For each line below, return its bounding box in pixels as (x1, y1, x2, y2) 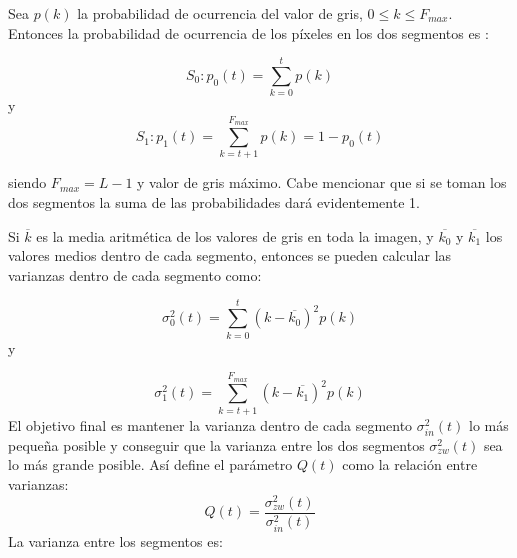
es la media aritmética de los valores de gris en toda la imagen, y (36, 225, 434, 246)
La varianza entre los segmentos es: (8, 530, 223, 551)
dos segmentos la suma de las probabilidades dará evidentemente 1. (8, 192, 420, 213)
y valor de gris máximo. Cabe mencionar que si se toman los (137, 172, 507, 193)
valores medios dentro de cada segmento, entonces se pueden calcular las (8, 245, 452, 266)
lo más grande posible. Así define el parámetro (8, 454, 293, 475)
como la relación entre (342, 454, 478, 475)
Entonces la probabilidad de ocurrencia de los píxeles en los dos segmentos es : (8, 22, 489, 43)
